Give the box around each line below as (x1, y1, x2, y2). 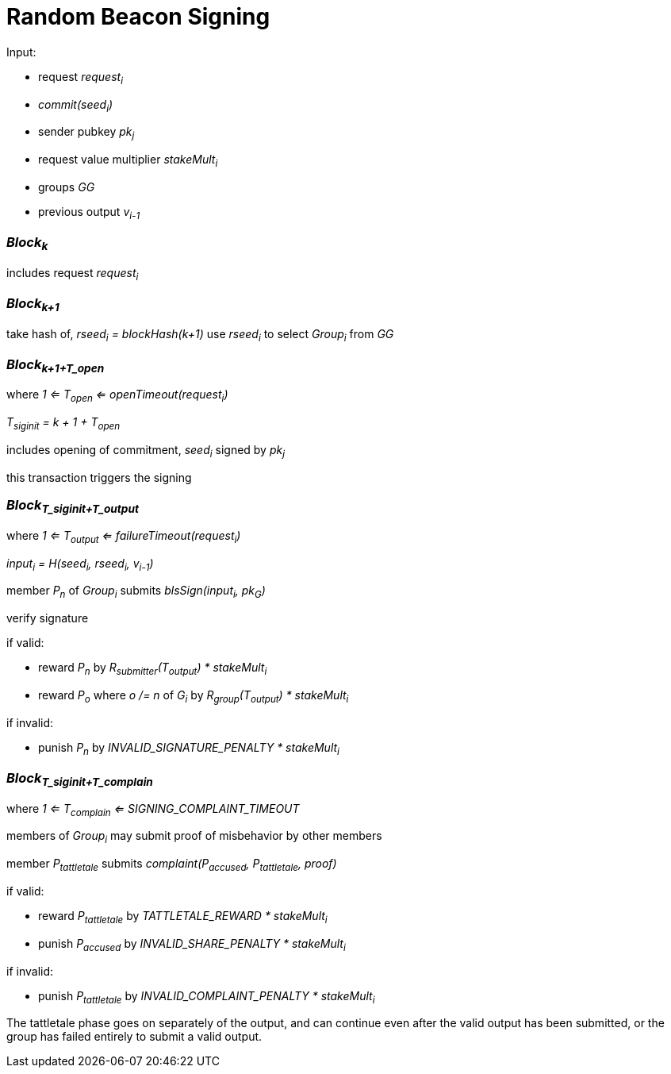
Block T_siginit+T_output (6, 497, 139, 516)
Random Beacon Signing (6, 3, 270, 30)
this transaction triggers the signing (6, 470, 192, 484)
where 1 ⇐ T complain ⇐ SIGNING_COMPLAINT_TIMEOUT (6, 801, 300, 818)
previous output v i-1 (38, 204, 140, 221)
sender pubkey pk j (38, 125, 135, 142)
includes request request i (6, 265, 139, 283)
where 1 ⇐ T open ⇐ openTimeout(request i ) (6, 387, 228, 405)
